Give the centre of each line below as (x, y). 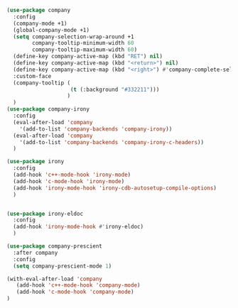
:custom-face (32, 76)
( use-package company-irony (48, 109)
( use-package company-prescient (54, 246)
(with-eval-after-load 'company (54, 279)
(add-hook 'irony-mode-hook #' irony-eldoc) (78, 227)
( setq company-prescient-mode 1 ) (63, 266)
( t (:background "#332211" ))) (115, 89)
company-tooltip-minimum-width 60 (83, 43)
